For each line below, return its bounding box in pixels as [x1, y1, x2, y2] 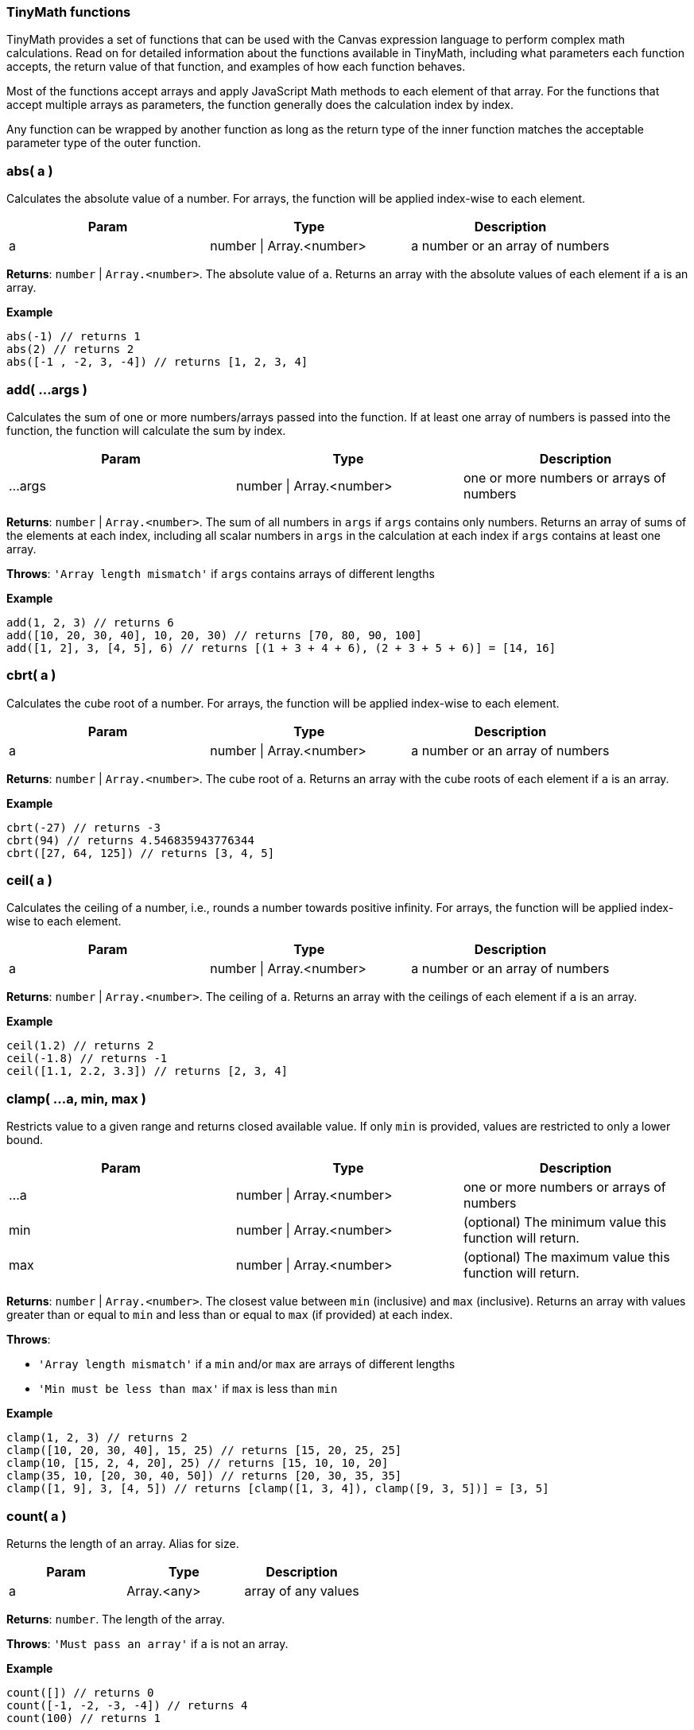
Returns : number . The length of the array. [6, 1612, 225, 1626]
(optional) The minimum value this [463, 1214, 667, 1231]
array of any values [244, 1582, 359, 1599]
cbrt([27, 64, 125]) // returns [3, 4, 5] [6, 846, 275, 859]
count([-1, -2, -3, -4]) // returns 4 [6, 1698, 248, 1712]
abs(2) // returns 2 [6, 343, 134, 356]
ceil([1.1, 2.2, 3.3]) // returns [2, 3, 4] [6, 1065, 289, 1078]
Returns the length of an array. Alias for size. [6, 1536, 239, 1550]
